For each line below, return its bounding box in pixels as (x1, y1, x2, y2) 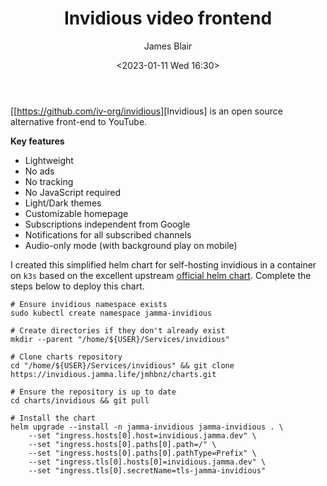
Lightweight (24, 154, 74, 166)
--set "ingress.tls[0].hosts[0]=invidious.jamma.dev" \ (28, 457, 267, 467)
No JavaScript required (24, 186, 122, 198)
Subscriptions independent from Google (24, 218, 191, 230)
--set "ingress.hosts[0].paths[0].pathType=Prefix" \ (28, 448, 257, 458)
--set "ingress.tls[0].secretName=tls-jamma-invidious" (28, 465, 267, 476)
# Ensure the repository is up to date (10, 387, 177, 397)
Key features (10, 135, 65, 147)
